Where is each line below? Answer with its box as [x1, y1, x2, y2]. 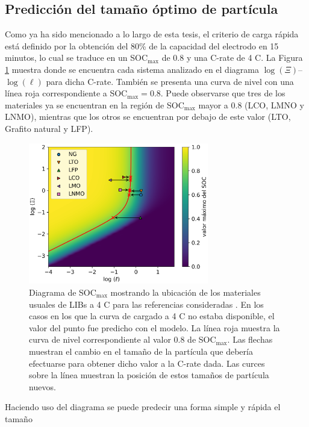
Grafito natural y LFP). [5, 122, 93, 134]
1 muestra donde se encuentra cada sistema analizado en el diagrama [5, 63, 259, 75]
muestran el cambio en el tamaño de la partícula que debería [29, 345, 253, 357]
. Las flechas [227, 333, 273, 346]
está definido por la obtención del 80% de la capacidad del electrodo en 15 [5, 39, 279, 52]
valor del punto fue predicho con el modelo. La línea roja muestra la [29, 321, 280, 334]
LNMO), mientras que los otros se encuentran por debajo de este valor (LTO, [5, 110, 291, 123]
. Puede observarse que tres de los [160, 87, 286, 99]
